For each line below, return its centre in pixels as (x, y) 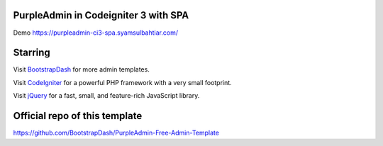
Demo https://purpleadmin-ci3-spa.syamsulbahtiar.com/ (96, 33)
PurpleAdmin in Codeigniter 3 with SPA (101, 15)
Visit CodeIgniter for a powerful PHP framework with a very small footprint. (122, 82)
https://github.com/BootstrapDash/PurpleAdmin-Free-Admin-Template (116, 133)
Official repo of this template (78, 116)
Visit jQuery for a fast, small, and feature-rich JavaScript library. (106, 96)
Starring (32, 53)
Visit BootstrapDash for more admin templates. (82, 69)
